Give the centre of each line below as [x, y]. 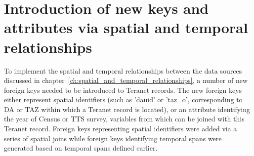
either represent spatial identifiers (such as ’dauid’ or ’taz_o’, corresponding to [123, 99]
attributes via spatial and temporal [126, 27]
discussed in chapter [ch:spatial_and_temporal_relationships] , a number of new [126, 80]
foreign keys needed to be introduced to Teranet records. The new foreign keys [123, 90]
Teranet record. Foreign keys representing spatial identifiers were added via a [121, 129]
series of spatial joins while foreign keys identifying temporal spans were [113, 138]
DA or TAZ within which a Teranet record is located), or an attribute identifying [127, 109]
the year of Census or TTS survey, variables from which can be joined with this [124, 119]
